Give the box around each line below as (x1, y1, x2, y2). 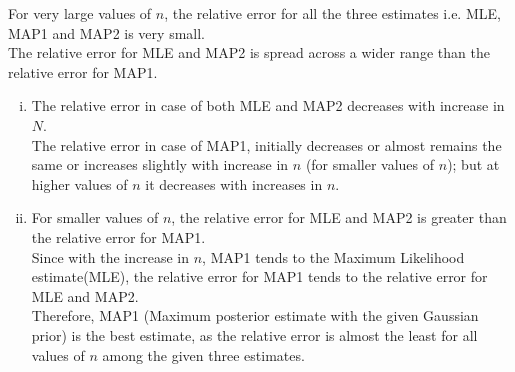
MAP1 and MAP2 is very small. (8, 22, 205, 43)
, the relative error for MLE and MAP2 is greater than (171, 207, 507, 228)
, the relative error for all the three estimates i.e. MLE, (164, 3, 501, 23)
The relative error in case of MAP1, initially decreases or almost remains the (31, 134, 502, 155)
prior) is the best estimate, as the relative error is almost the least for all (31, 324, 478, 345)
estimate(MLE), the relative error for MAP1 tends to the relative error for (31, 266, 488, 287)
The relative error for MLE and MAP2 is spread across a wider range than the (8, 42, 490, 63)
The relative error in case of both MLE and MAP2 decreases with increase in (31, 95, 505, 116)
